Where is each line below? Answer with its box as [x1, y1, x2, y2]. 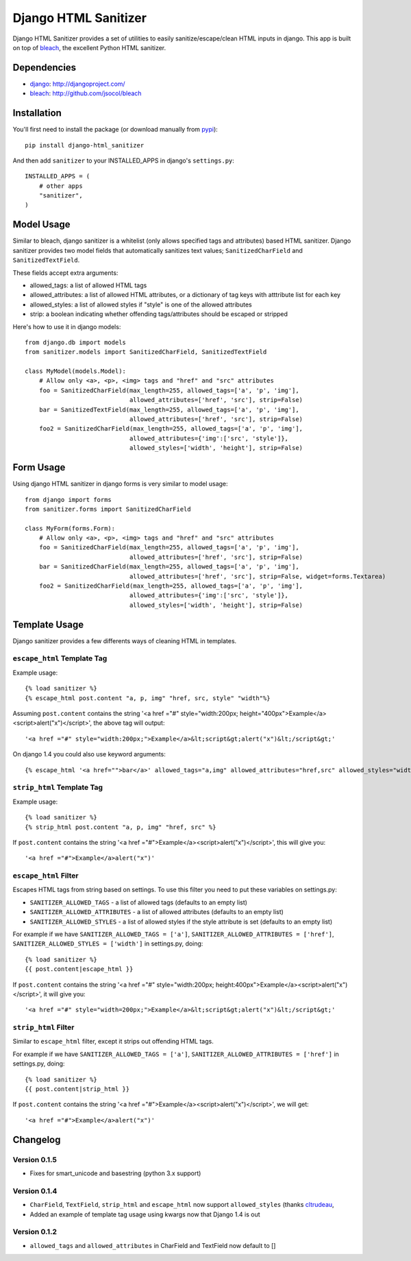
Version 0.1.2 [12, 1227, 58, 1237]
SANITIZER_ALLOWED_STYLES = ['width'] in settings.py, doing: [12, 939, 203, 948]
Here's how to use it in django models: [12, 322, 121, 331]
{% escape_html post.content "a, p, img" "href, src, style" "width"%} [25, 694, 271, 702]
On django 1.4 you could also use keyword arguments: [12, 750, 166, 758]
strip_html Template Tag [12, 782, 103, 792]
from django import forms [25, 496, 112, 503]
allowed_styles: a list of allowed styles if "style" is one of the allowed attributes [29, 300, 253, 309]
